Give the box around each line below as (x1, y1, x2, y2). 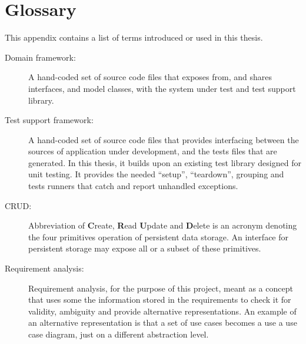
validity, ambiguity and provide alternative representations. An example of (28, 305, 297, 317)
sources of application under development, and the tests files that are (28, 145, 277, 157)
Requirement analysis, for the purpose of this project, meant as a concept (28, 282, 293, 294)
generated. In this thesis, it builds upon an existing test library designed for (28, 156, 301, 168)
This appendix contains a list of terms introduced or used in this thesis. (5, 31, 263, 44)
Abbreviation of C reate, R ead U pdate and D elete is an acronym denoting (28, 219, 297, 231)
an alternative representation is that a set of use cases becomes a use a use (28, 316, 297, 329)
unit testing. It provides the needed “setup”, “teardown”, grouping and (28, 168, 284, 180)
